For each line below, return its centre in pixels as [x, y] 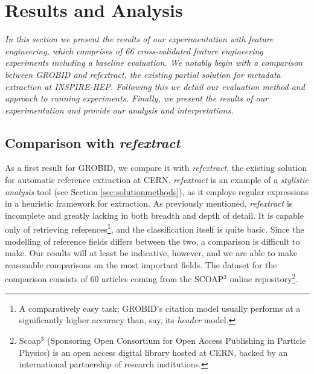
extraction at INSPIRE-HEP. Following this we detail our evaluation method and [155, 86]
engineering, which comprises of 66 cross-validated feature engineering [134, 50]
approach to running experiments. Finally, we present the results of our [137, 98]
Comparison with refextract [93, 142]
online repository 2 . [264, 278]
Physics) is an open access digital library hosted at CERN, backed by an [153, 352]
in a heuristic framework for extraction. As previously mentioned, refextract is [149, 203]
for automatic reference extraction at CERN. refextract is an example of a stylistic [157, 180]
